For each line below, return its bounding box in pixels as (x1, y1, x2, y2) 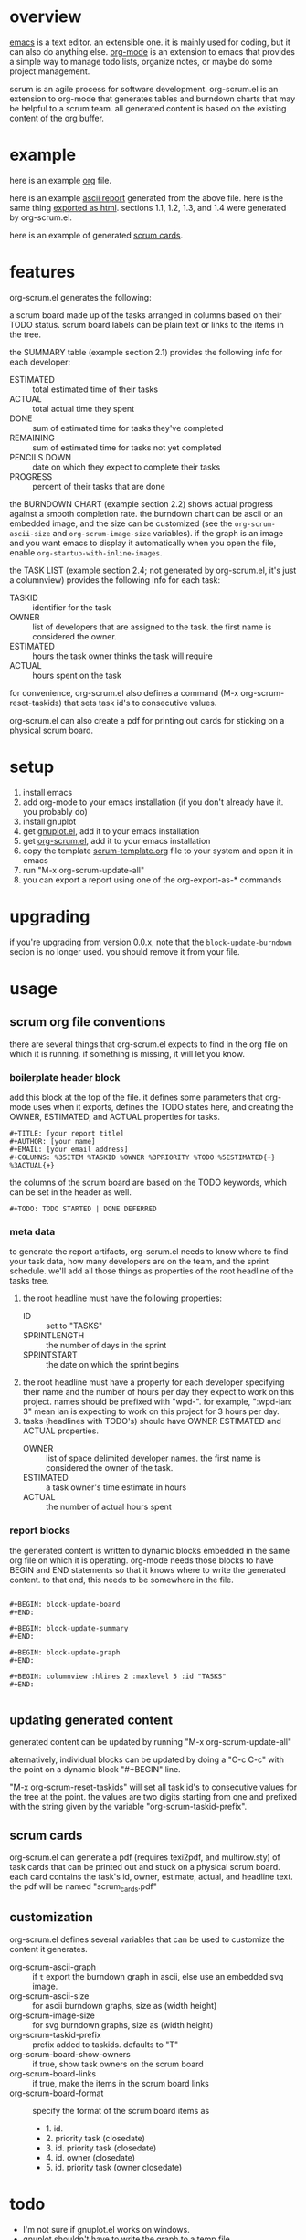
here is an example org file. (9, 174, 112, 185)
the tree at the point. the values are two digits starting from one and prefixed (9, 1791, 297, 1802)
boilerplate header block (9, 1071, 121, 1083)
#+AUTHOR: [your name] (9, 1136, 96, 1146)
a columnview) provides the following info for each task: (9, 574, 221, 586)
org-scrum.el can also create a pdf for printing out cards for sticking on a (9, 714, 285, 725)
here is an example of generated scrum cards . (9, 229, 184, 240)
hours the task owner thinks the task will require (32, 650, 213, 661)
